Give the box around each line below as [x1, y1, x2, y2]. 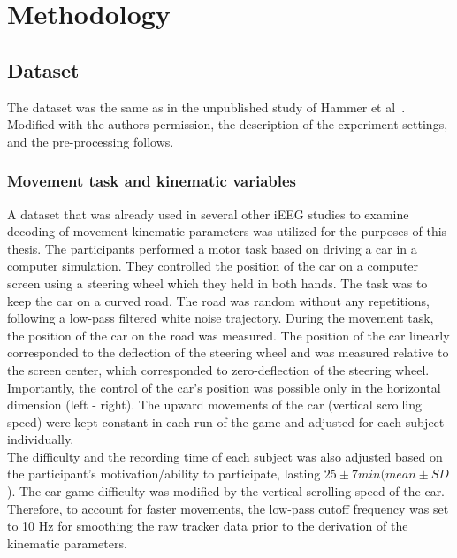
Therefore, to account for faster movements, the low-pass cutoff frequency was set [7, 499, 449, 517]
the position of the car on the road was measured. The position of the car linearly [7, 325, 450, 344]
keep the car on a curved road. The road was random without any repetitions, [7, 291, 430, 310]
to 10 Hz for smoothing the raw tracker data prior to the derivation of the [7, 516, 408, 535]
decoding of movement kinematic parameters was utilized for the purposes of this [7, 222, 447, 241]
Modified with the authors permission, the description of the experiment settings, [7, 115, 448, 134]
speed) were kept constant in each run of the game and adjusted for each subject [7, 412, 445, 431]
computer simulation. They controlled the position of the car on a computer [7, 256, 419, 275]
